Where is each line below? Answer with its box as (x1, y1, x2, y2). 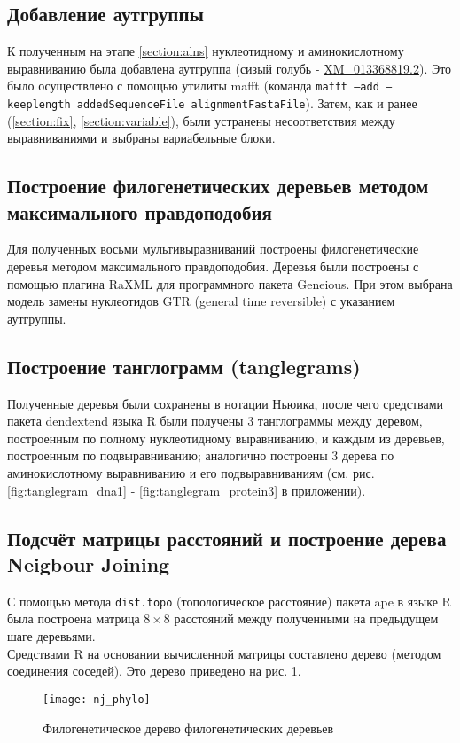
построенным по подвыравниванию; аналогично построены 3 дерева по (7, 446, 394, 465)
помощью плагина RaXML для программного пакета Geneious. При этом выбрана (7, 274, 453, 293)
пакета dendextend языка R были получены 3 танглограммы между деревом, (7, 411, 423, 430)
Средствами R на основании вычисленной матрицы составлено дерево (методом (7, 644, 441, 662)
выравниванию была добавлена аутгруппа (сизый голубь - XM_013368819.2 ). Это (7, 59, 452, 77)
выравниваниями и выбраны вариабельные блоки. (7, 129, 276, 147)
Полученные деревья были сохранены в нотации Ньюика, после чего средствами (7, 394, 444, 412)
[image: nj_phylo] (43, 692, 151, 706)
